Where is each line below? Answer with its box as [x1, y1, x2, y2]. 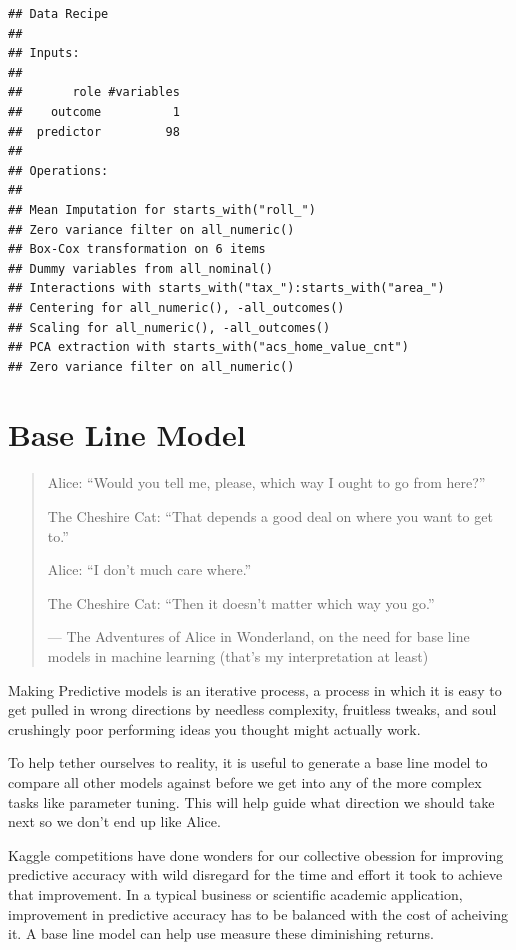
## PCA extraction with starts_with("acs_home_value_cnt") [8, 340, 409, 355]
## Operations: [8, 163, 109, 178]
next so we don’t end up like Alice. [8, 811, 221, 832]
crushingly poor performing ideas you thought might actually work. [8, 718, 421, 739]
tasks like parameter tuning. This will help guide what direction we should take [8, 791, 495, 812]
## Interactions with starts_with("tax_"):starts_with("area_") [8, 281, 445, 296]
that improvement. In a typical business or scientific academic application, [8, 883, 463, 904]
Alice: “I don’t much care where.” [47, 559, 252, 580]
